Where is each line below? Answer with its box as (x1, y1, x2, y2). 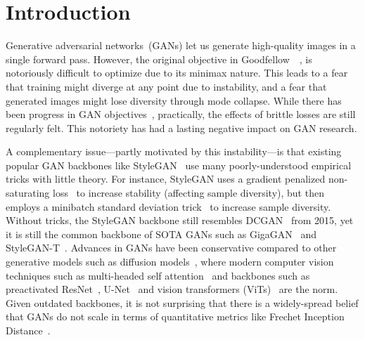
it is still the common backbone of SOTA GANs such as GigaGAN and (6, 226, 317, 241)
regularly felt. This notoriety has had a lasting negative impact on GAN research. (6, 120, 357, 135)
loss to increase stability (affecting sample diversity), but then (53, 185, 324, 200)
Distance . (6, 323, 51, 337)
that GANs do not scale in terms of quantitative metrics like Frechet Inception (6, 309, 345, 324)
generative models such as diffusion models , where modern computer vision (6, 254, 334, 269)
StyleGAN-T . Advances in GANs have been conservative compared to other (6, 240, 337, 255)
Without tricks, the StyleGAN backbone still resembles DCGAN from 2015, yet (6, 213, 354, 228)
